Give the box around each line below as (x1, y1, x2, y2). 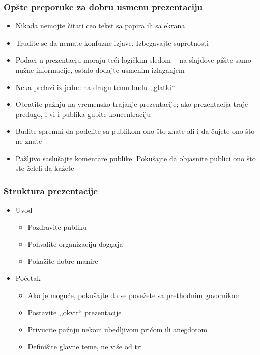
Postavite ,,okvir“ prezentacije (27, 307, 122, 317)
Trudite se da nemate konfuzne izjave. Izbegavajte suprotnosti (15, 37, 209, 48)
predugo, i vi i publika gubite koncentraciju (15, 108, 151, 119)
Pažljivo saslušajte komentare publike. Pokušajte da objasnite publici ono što (15, 153, 256, 163)
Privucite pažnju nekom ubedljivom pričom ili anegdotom (27, 324, 208, 335)
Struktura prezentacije (4, 184, 98, 197)
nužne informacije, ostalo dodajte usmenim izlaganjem (15, 65, 185, 75)
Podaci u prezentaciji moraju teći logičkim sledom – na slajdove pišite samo (15, 54, 251, 65)
